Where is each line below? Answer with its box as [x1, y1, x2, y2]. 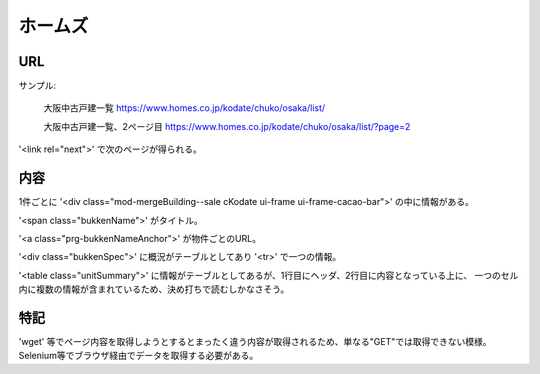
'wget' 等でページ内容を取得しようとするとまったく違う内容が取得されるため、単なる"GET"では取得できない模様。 [18, 336, 492, 347]
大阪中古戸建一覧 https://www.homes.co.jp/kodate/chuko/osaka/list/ [43, 102, 326, 114]
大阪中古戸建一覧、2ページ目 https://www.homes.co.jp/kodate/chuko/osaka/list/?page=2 [43, 120, 411, 132]
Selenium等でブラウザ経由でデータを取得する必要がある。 [18, 350, 259, 362]
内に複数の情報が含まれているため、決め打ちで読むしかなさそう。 [18, 283, 290, 295]
